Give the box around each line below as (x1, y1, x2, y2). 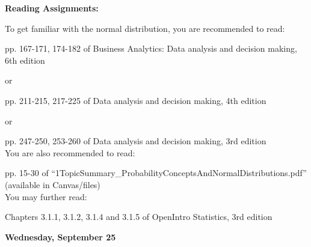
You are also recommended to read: (5, 146, 135, 159)
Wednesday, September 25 (5, 230, 116, 243)
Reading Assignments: (5, 2, 99, 14)
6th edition (5, 53, 45, 66)
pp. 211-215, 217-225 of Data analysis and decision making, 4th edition (5, 94, 266, 106)
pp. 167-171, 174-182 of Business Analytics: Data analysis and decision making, (5, 42, 297, 55)
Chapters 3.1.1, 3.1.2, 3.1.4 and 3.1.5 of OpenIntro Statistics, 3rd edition (5, 210, 273, 223)
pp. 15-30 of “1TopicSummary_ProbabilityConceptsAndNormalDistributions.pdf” (5, 166, 307, 179)
